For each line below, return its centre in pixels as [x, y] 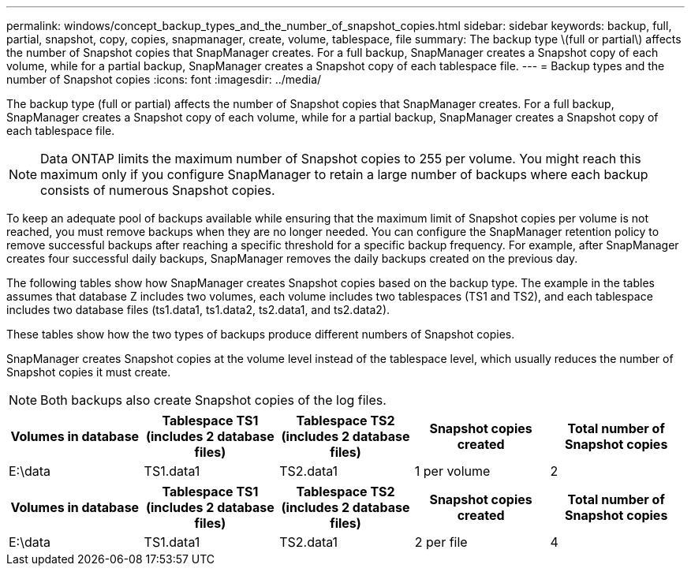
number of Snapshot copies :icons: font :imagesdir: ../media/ [164, 79]
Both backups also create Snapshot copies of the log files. [213, 400]
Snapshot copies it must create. [89, 372]
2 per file [441, 542]
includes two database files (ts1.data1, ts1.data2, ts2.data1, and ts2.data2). [198, 310]
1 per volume [452, 471]
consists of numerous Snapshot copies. [158, 190]
